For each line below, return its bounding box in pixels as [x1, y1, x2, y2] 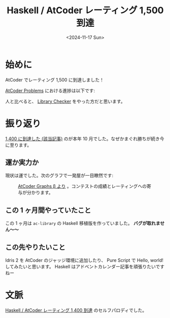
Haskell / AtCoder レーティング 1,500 [7, 5, 164, 16]
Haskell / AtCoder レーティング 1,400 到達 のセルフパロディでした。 [5, 307, 147, 313]
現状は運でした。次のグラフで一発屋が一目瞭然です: [5, 173, 114, 179]
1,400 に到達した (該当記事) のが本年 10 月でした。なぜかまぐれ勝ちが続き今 [5, 135, 164, 142]
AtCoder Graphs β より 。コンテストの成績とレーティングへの [18, 183, 147, 189]
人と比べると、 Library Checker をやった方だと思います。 [5, 98, 125, 104]
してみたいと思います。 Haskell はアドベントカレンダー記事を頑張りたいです [5, 264, 165, 270]
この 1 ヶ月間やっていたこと [5, 206, 91, 214]
